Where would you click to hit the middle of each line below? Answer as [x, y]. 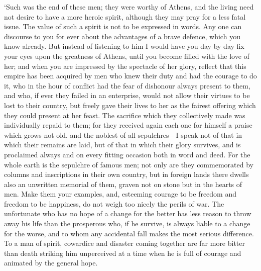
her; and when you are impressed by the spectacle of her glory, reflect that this [125, 66]
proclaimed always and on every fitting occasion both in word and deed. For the [127, 154]
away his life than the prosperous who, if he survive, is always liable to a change [127, 223]
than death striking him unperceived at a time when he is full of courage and [123, 253]
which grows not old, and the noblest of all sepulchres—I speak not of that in [123, 134]
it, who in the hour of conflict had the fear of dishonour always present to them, [127, 85]
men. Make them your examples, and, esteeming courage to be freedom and [120, 194]
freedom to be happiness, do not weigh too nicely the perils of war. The [114, 203]
